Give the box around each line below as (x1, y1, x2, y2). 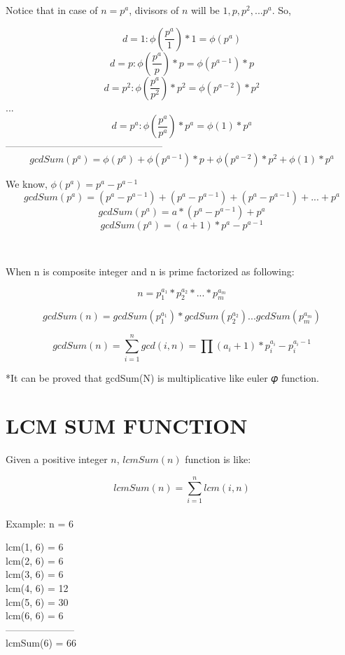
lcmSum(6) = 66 (6, 635, 77, 650)
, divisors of (129, 3, 179, 17)
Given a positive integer (6, 452, 108, 467)
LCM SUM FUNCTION (6, 411, 248, 440)
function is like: (185, 452, 251, 467)
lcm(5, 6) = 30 (6, 594, 69, 609)
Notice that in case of (6, 3, 98, 17)
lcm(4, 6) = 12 (6, 580, 69, 595)
